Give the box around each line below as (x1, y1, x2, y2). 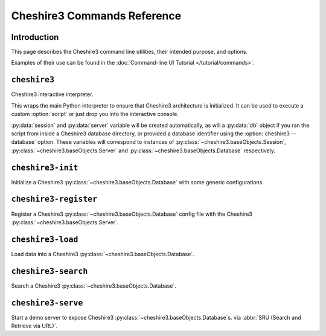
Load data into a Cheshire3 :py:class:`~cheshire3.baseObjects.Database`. (11, 250, 194, 257)
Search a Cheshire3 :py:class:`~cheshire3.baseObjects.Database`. (11, 282, 176, 289)
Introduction (11, 32, 59, 42)
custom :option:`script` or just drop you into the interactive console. (11, 111, 179, 118)
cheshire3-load (11, 234, 78, 244)
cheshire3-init (11, 163, 78, 172)
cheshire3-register (11, 194, 98, 204)
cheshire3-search (11, 266, 88, 276)
